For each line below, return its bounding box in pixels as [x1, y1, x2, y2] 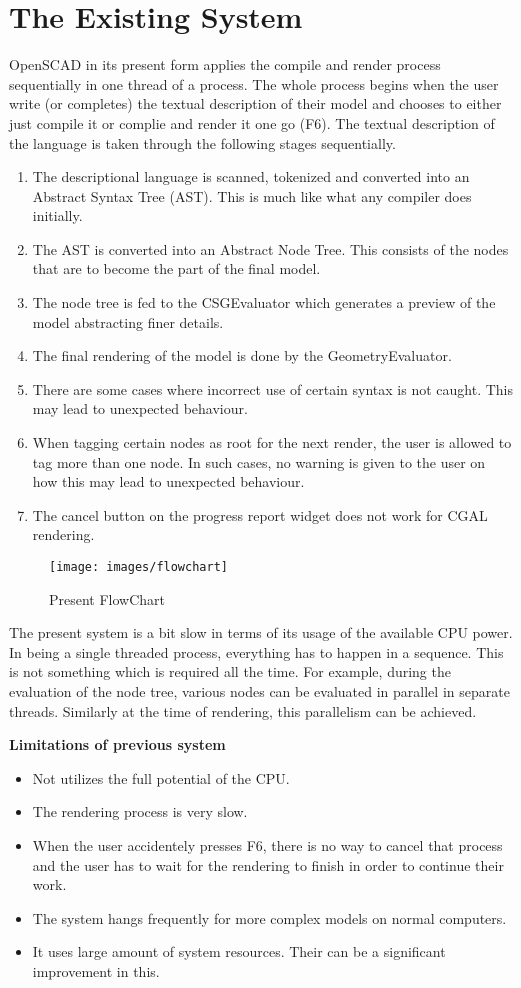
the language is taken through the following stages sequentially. [9, 132, 396, 153]
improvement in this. [32, 960, 160, 981]
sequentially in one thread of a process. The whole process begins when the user [9, 73, 499, 94]
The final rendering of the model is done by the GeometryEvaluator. [32, 345, 452, 366]
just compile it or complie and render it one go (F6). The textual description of [9, 112, 495, 133]
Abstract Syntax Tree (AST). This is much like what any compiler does [32, 185, 472, 206]
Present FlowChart [49, 588, 166, 609]
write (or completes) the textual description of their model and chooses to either [9, 93, 502, 114]
